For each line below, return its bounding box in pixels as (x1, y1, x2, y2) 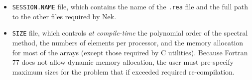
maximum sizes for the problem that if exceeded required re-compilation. (12, 66, 235, 77)
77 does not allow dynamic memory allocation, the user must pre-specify (12, 57, 234, 67)
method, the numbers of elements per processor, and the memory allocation (12, 37, 244, 47)
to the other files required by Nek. (12, 11, 117, 21)
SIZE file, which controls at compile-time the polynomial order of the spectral (12, 28, 248, 38)
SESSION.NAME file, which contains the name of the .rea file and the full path (12, 1, 248, 11)
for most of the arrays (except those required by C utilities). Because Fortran (12, 47, 248, 57)
